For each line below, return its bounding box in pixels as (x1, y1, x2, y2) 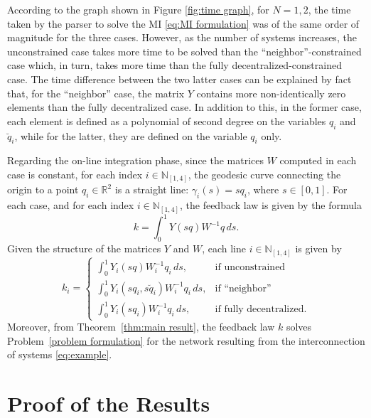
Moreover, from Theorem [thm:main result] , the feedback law (7, 319, 275, 334)
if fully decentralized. (215, 304, 307, 315)
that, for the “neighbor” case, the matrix (7, 85, 185, 100)
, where (247, 182, 279, 197)
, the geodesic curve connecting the (188, 166, 341, 181)
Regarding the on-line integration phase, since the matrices (7, 153, 264, 168)
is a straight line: (114, 182, 189, 197)
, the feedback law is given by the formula (179, 198, 362, 213)
